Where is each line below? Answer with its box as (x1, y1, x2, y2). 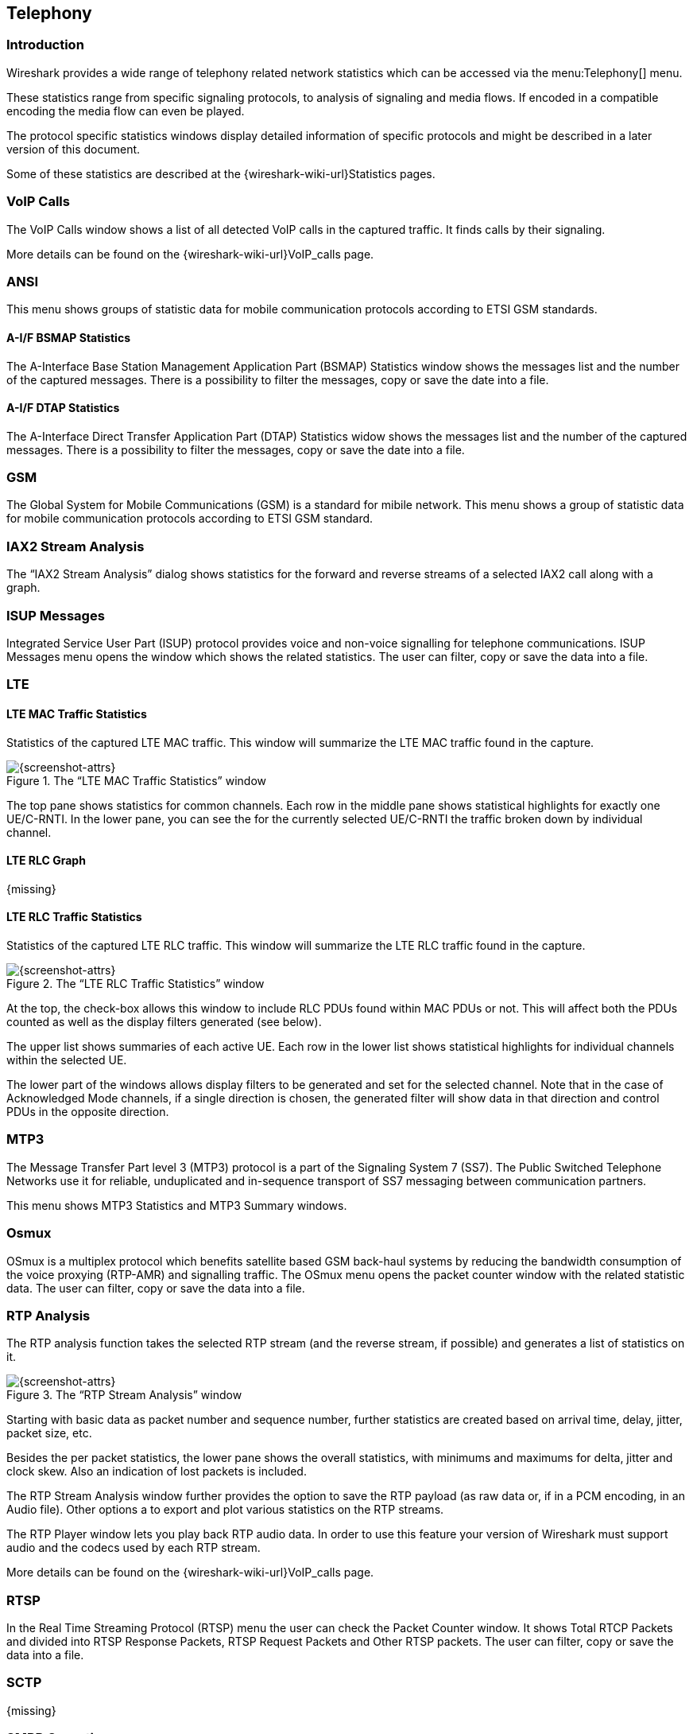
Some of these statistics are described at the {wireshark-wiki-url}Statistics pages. (6, 166, 436, 181)
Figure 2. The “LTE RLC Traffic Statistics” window (6, 977, 265, 991)
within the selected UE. (6, 1053, 127, 1067)
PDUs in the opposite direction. (6, 1105, 169, 1119)
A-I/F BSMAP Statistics (6, 330, 130, 344)
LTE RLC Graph (6, 853, 86, 868)
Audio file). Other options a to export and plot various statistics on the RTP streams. (6, 1503, 444, 1517)
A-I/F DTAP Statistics (6, 401, 120, 415)
